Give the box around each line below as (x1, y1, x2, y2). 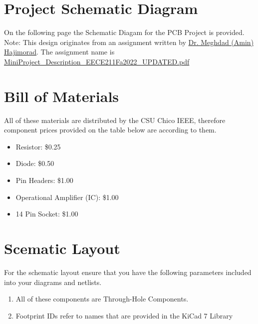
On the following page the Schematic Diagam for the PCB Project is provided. (4, 27, 245, 37)
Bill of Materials (4, 85, 119, 106)
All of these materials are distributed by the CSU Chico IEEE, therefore (4, 114, 226, 125)
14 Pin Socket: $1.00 (15, 208, 78, 219)
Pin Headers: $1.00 (15, 175, 73, 185)
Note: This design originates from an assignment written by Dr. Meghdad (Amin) (4, 36, 254, 47)
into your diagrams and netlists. (4, 276, 102, 287)
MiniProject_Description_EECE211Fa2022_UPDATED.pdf (4, 56, 190, 66)
